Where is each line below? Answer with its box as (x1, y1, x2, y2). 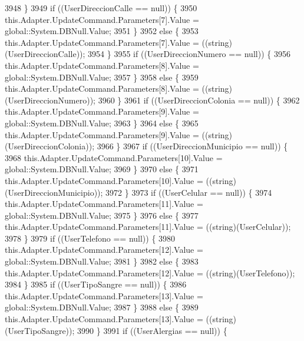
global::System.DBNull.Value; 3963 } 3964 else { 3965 (5, 116, 199, 129)
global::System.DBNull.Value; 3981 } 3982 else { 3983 (5, 255, 199, 268)
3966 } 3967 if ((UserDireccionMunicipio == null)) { (97, 140, 288, 152)
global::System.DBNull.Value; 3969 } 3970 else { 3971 (5, 163, 199, 175)
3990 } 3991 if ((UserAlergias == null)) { (77, 324, 227, 336)
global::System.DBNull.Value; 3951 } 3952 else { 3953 (5, 25, 199, 37)
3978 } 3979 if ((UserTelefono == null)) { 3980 (5, 232, 176, 244)
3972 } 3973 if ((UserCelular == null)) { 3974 (105, 186, 272, 198)
